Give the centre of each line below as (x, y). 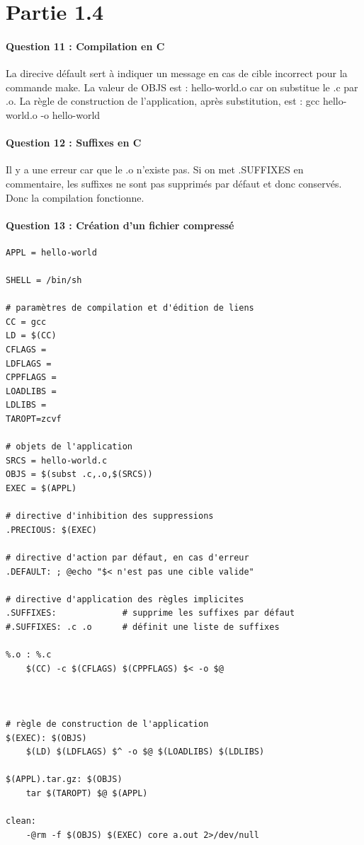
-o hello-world (70, 114)
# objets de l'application (69, 447)
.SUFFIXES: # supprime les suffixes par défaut (150, 613)
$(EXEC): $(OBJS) (46, 738)
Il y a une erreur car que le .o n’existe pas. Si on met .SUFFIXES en (155, 169)
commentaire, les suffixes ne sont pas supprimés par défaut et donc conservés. (174, 183)
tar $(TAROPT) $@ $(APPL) (87, 794)
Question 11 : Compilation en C (85, 46)
